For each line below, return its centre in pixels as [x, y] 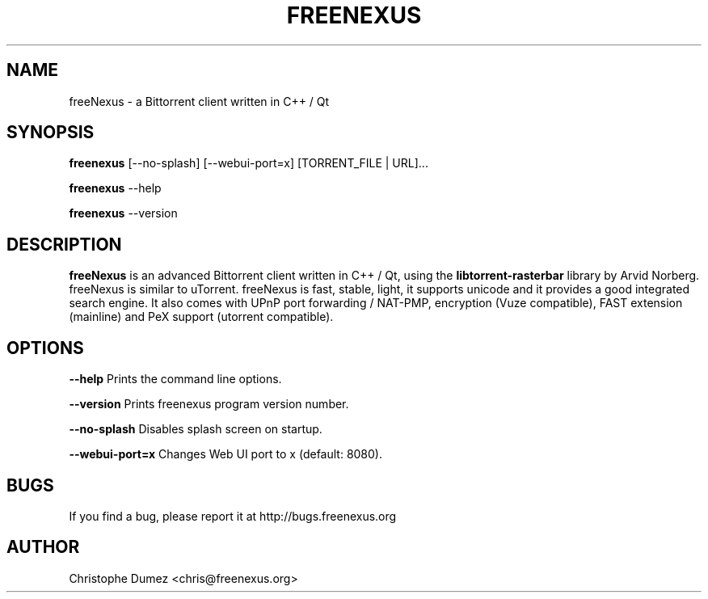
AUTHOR [43, 547]
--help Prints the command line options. [175, 379]
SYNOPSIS [51, 133]
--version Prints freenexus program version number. [209, 404]
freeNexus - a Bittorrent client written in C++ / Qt [199, 101]
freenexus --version [123, 213]
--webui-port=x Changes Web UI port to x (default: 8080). [226, 454]
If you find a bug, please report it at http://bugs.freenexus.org [233, 516]
